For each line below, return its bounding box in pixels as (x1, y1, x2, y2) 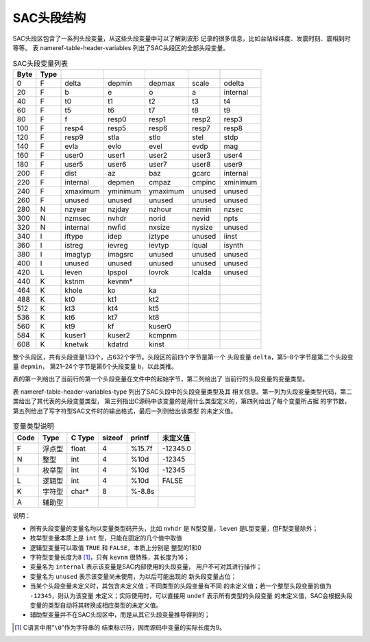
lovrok (148, 267, 169, 277)
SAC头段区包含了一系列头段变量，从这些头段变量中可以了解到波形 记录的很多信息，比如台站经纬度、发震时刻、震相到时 (12, 34, 351, 43)
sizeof (101, 433, 123, 442)
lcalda (192, 267, 212, 277)
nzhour (148, 204, 172, 214)
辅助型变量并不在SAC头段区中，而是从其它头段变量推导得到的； (29, 610, 210, 619)
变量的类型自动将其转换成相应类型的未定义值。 (29, 601, 162, 609)
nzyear (64, 204, 87, 214)
